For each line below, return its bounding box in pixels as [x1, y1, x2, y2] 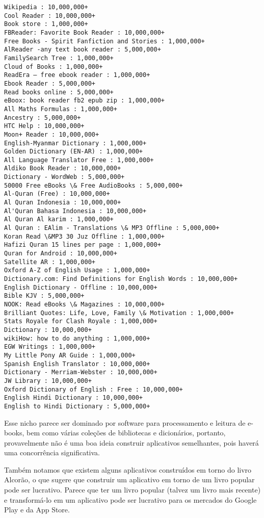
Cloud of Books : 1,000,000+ [4, 63, 103, 70]
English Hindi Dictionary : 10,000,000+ [4, 394, 143, 402]
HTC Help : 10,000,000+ [4, 122, 85, 130]
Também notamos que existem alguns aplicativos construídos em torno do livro [4, 464, 252, 475]
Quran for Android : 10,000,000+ [4, 250, 117, 257]
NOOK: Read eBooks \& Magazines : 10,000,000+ [4, 300, 165, 308]
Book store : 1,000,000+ [4, 20, 88, 28]
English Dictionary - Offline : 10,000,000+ [4, 283, 157, 291]
